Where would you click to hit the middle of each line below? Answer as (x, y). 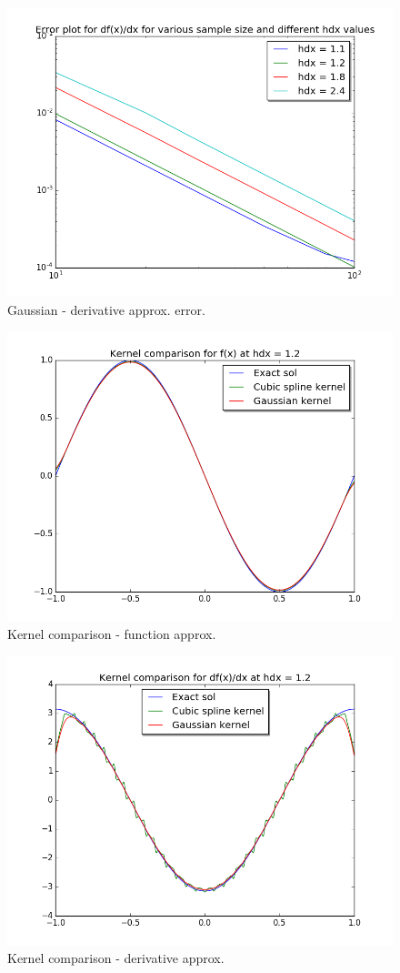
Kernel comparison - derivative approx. (116, 957)
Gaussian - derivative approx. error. (106, 309)
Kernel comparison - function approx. (112, 633)
